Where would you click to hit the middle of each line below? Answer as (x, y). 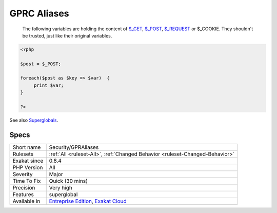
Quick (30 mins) (68, 181)
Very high (61, 187)
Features (23, 194)
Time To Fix (27, 181)
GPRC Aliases (39, 13)
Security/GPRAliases (74, 147)
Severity (23, 174)
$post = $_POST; (41, 64)
